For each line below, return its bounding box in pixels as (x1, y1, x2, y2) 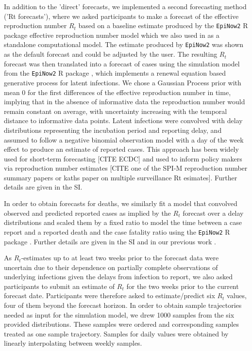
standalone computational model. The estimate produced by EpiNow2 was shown (4, 39, 244, 49)
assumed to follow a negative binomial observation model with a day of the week (4, 134, 244, 144)
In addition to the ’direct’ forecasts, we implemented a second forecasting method (4, 1, 247, 11)
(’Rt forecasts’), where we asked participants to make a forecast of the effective (4, 11, 239, 21)
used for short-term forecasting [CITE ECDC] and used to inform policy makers (4, 153, 242, 163)
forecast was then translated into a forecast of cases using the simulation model (4, 58, 240, 68)
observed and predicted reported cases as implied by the (4, 207, 171, 218)
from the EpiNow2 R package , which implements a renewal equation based (4, 68, 226, 78)
